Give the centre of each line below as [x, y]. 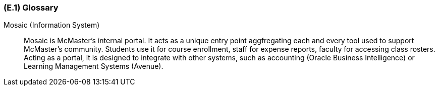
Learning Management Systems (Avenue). [94, 66]
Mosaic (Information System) [52, 25]
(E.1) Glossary [31, 8]
